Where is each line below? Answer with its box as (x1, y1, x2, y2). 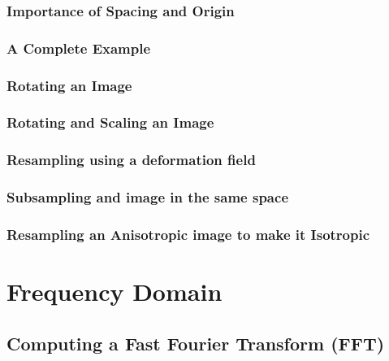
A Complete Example (6, 37, 151, 58)
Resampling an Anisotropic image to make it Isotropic (6, 224, 370, 244)
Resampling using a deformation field (6, 150, 256, 170)
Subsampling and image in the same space (6, 187, 288, 207)
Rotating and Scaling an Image (6, 112, 214, 133)
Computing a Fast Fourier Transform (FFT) (6, 330, 385, 355)
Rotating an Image (6, 75, 132, 95)
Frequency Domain (6, 275, 223, 308)
